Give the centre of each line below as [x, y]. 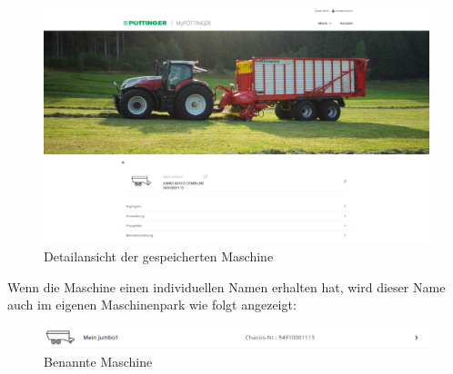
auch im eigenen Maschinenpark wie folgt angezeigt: [152, 305]
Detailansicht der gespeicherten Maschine [159, 256]
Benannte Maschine [98, 361]
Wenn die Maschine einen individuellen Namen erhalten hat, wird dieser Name [226, 286]
